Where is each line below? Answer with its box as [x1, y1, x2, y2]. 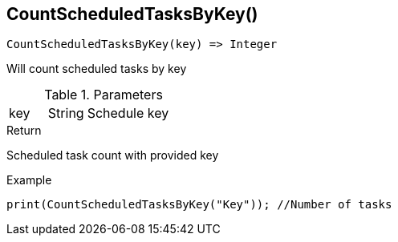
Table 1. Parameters [44, 87, 163, 103]
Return [6, 123, 42, 138]
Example [6, 173, 52, 188]
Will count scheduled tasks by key [6, 62, 187, 76]
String [47, 105, 84, 122]
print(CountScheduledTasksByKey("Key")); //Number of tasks [6, 198, 392, 212]
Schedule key [87, 105, 169, 122]
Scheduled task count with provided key [6, 148, 219, 163]
